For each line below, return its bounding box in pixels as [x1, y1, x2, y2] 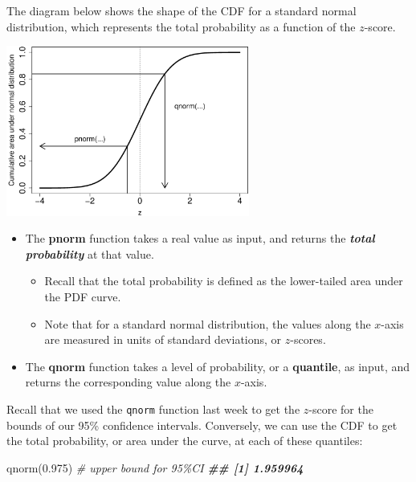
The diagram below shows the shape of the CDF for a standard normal [6, 2, 357, 18]
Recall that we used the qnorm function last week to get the [6, 400, 300, 417]
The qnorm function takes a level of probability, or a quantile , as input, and [25, 357, 410, 374]
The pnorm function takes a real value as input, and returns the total [25, 230, 375, 247]
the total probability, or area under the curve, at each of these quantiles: [6, 432, 363, 449]
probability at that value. [25, 245, 154, 262]
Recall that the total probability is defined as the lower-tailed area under [44, 272, 403, 289]
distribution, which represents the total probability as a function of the [6, 18, 356, 35]
